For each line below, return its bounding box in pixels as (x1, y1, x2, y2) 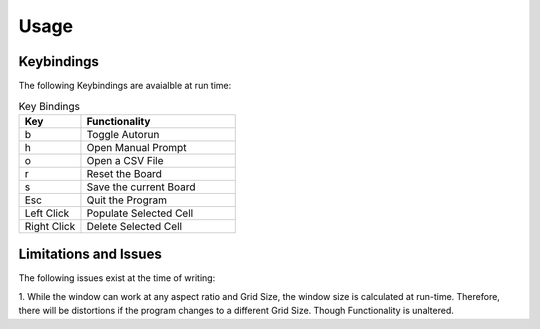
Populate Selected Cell (86, 206, 194, 220)
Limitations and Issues (18, 246, 162, 263)
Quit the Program (86, 193, 167, 207)
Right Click (24, 219, 76, 233)
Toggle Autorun (86, 127, 160, 141)
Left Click (24, 206, 70, 220)
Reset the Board (86, 166, 162, 180)
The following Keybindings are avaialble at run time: (18, 80, 232, 92)
